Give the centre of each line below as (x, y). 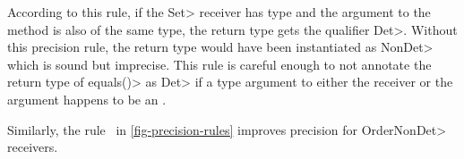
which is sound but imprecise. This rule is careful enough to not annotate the (219, 64)
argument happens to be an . (87, 99)
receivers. (33, 147)
